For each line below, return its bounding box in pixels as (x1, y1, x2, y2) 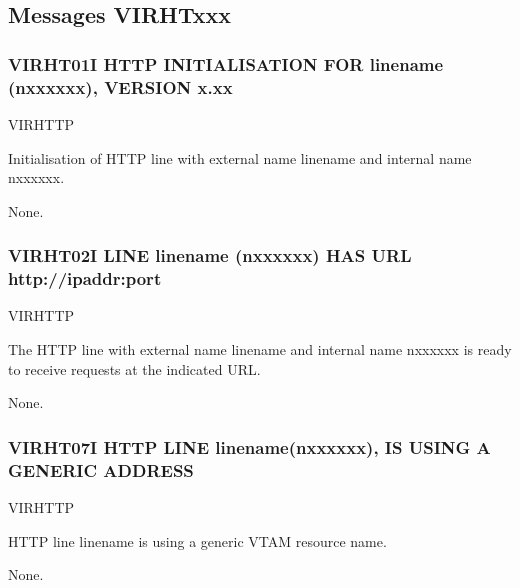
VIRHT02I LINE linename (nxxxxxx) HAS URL (8, 243, 412, 268)
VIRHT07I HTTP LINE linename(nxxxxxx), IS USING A (8, 434, 491, 459)
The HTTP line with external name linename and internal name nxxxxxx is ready (8, 339, 512, 360)
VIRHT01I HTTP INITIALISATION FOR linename (8, 51, 444, 76)
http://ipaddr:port (8, 266, 162, 291)
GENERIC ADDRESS (8, 457, 194, 482)
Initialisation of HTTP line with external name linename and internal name (8, 147, 472, 168)
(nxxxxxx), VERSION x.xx (8, 74, 233, 99)
